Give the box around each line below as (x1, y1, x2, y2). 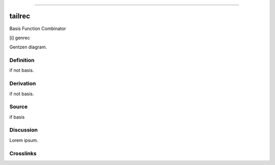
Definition (9, 57, 35, 64)
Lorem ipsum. (9, 137, 38, 143)
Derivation (9, 80, 36, 87)
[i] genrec (9, 35, 30, 41)
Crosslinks (9, 150, 37, 157)
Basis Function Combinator (9, 25, 66, 32)
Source (9, 103, 28, 111)
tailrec (9, 12, 31, 20)
